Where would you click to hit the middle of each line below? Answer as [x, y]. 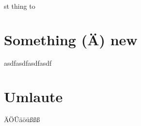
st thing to [20, 6]
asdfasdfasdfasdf [28, 63]
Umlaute [33, 96]
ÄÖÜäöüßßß [22, 119]
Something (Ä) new [71, 39]
